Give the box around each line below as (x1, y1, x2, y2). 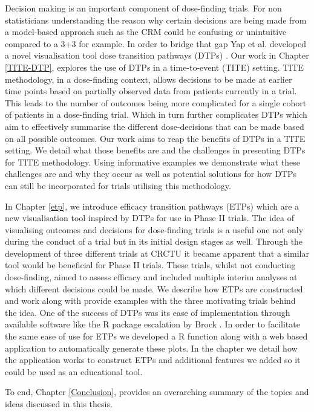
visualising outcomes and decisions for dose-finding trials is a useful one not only (5, 223, 304, 236)
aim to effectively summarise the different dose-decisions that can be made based (5, 120, 304, 132)
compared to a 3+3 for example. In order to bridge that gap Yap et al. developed (5, 37, 306, 50)
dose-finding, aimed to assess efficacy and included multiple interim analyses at (5, 271, 298, 283)
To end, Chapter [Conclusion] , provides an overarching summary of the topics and (5, 385, 309, 398)
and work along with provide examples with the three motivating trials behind (5, 294, 296, 307)
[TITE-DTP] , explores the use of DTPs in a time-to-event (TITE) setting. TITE (5, 60, 304, 73)
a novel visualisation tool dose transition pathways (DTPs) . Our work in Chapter (5, 49, 309, 62)
